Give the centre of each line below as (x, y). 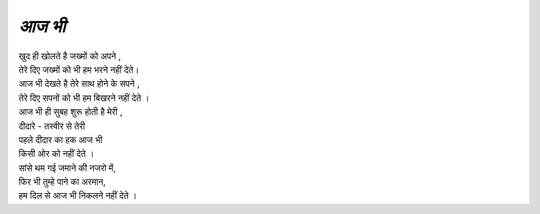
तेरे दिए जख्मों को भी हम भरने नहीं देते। (79, 69)
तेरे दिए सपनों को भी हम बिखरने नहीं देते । (84, 97)
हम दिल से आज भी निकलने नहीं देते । (78, 196)
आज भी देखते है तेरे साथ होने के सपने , (79, 84)
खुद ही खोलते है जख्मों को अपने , (70, 56)
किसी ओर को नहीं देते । (56, 154)
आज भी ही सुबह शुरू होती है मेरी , (70, 112)
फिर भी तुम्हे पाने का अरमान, (62, 182)
